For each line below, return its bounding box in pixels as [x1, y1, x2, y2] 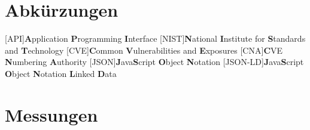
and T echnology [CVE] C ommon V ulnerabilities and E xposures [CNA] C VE [5, 44, 283, 56]
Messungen [5, 102, 98, 126]
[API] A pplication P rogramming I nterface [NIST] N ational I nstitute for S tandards [5, 32, 306, 45]
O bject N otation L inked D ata [5, 67, 117, 79]
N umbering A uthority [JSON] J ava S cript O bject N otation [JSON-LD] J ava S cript [5, 55, 304, 68]
